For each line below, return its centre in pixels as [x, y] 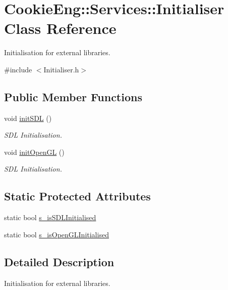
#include [18, 69]
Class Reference [60, 28]
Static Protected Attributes [77, 196]
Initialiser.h [61, 69]
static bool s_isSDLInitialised [50, 217]
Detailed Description [59, 261]
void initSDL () [28, 118]
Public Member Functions [73, 96]
